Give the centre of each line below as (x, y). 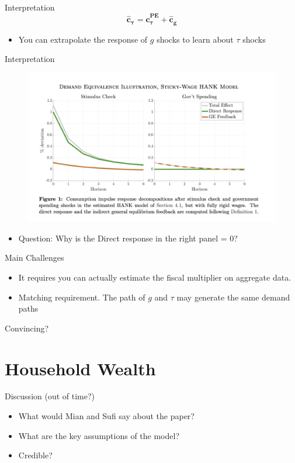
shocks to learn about (195, 39)
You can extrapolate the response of (83, 39)
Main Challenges (34, 258)
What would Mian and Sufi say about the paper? (106, 416)
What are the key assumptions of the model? (99, 435)
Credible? (35, 455)
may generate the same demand (233, 297)
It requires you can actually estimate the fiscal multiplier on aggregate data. (155, 277)
